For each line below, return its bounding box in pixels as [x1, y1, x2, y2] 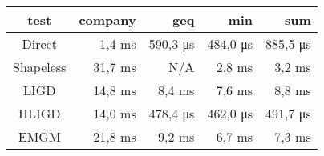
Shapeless [13, 58, 67, 76]
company [79, 10, 136, 29]
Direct [22, 34, 57, 53]
